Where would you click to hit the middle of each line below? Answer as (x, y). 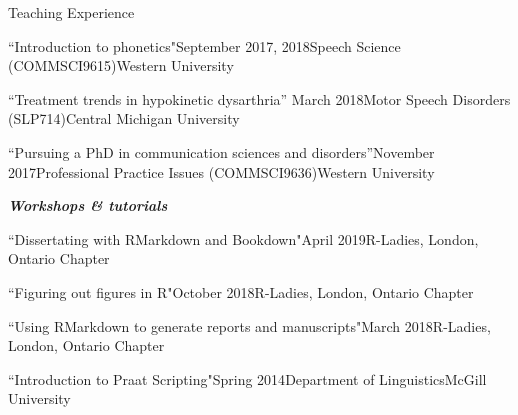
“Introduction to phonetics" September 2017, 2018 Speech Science (204, 45)
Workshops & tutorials (88, 205)
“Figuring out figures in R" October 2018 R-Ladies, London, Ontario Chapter (241, 291)
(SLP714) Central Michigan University (124, 118)
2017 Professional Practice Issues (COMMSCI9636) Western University (221, 171)
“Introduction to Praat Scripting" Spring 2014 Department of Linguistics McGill (247, 378)
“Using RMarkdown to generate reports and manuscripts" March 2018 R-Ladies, (249, 325)
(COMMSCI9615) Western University (121, 65)
